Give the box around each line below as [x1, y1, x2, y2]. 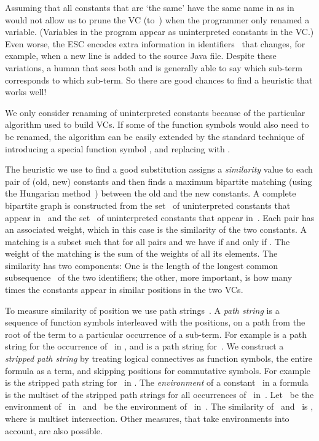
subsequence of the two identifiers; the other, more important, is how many [5, 271, 293, 284]
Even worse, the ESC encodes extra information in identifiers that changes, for [5, 37, 305, 50]
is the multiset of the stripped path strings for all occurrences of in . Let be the [5, 388, 314, 400]
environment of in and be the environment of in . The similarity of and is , [5, 400, 313, 413]
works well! [5, 85, 47, 98]
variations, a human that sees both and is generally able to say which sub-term [5, 61, 302, 74]
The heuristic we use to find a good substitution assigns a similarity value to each [5, 163, 313, 176]
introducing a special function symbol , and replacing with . [5, 142, 230, 155]
